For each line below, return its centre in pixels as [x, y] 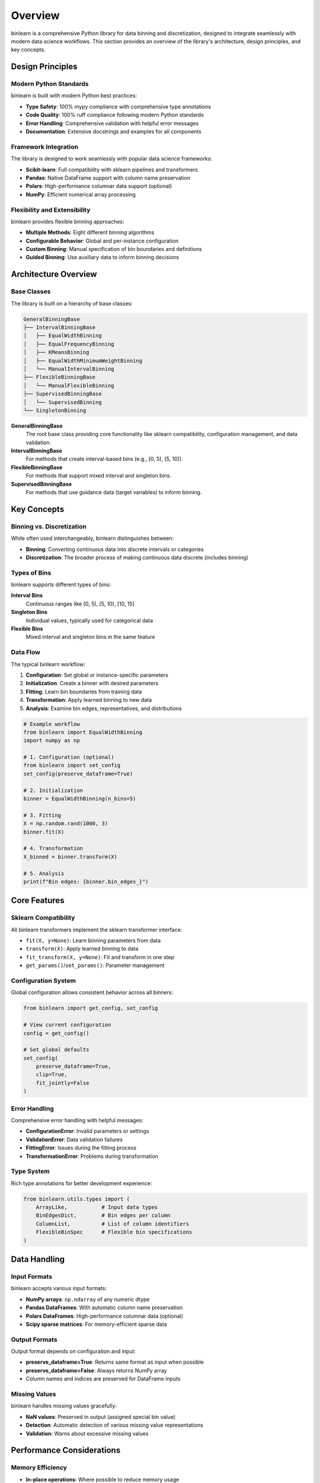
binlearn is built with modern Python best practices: [74, 96]
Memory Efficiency [39, 1468]
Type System [30, 1172]
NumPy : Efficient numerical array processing [81, 194]
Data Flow [26, 653]
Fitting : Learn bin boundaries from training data [84, 692]
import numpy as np [52, 741]
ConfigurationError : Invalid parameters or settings [87, 1131]
